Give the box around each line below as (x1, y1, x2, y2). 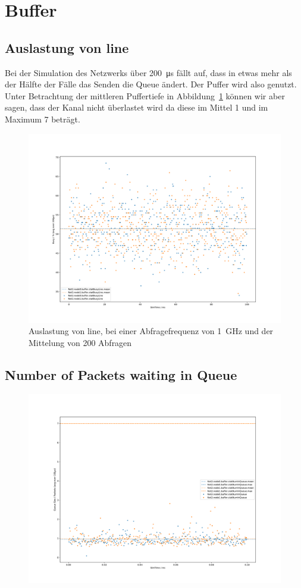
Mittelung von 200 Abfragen (29, 336, 132, 348)
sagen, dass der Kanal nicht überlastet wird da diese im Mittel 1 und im (5, 101, 268, 114)
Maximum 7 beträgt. (5, 112, 80, 125)
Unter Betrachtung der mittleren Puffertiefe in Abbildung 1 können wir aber (5, 89, 285, 102)
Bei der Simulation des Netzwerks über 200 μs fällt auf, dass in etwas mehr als (5, 66, 292, 78)
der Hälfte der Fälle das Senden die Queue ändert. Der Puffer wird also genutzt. (5, 78, 297, 90)
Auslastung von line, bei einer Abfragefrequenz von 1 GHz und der (29, 325, 274, 337)
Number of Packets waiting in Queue (5, 365, 237, 383)
